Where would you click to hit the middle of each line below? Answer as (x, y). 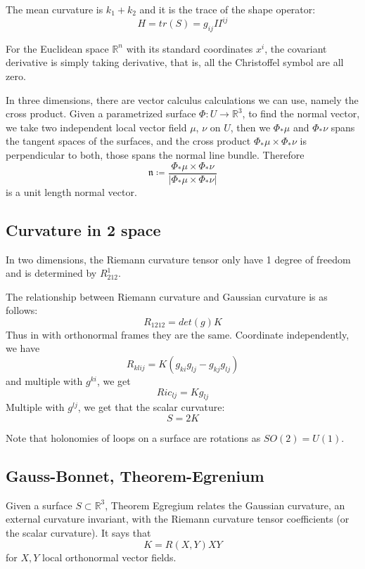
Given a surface (39, 505)
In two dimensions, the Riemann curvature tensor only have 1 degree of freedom (178, 259)
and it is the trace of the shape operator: (228, 9)
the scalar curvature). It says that (78, 533)
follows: (22, 310)
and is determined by (51, 273)
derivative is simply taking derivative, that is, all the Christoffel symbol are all (175, 62)
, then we (250, 127)
